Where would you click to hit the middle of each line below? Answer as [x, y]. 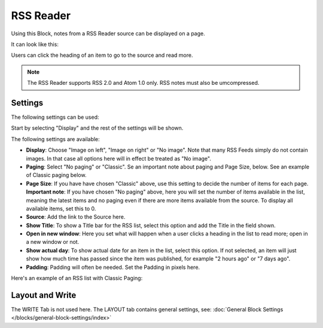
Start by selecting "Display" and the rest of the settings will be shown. [97, 128]
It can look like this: [35, 44]
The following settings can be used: [55, 117]
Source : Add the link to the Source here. [76, 217]
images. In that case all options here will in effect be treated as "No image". [119, 158]
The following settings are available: [55, 139]
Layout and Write [44, 295]
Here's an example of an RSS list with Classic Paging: [77, 278]
